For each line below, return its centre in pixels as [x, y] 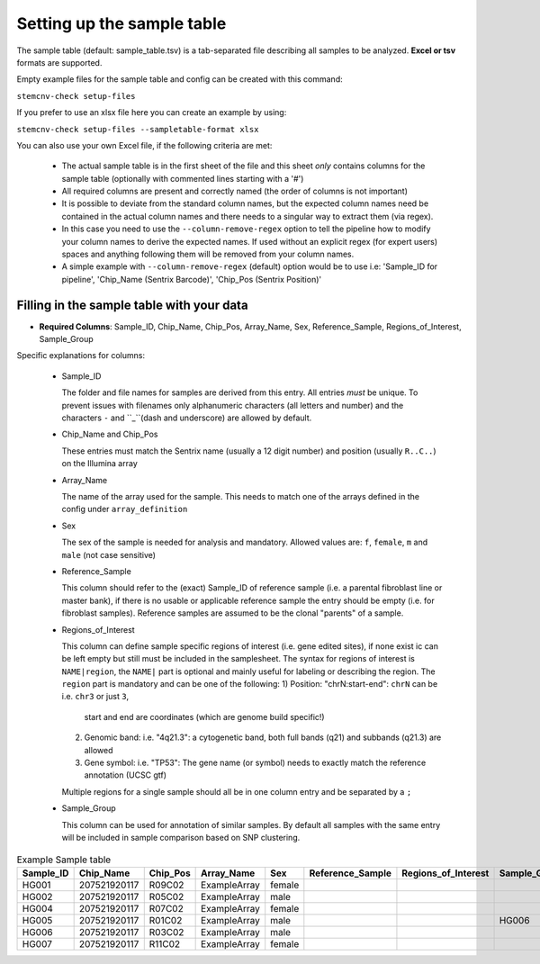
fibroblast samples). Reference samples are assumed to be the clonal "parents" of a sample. [233, 613]
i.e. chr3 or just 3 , [95, 697]
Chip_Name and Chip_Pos [110, 434]
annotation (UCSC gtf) [125, 775]
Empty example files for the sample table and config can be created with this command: [180, 79]
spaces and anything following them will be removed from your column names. [208, 254]
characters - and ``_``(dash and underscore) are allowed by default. [187, 418]
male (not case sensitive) [109, 554]
